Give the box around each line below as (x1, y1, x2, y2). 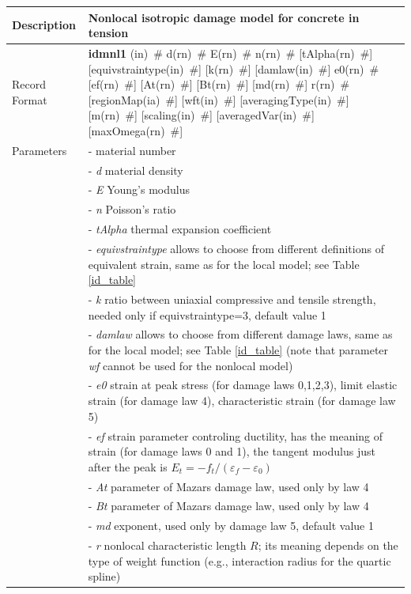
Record (12, 76, 47, 93)
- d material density (88, 161, 183, 178)
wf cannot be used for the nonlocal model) (88, 357, 293, 373)
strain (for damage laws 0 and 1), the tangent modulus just (88, 443, 375, 460)
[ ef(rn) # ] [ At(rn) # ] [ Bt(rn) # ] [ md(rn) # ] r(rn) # (88, 76, 350, 93)
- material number (88, 142, 176, 158)
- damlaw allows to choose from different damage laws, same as (88, 326, 393, 342)
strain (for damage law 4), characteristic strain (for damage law (88, 392, 396, 409)
